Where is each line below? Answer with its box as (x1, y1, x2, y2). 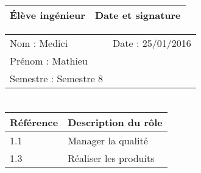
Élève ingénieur (10, 8, 85, 22)
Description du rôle (68, 115, 163, 130)
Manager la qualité (68, 133, 148, 148)
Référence (10, 115, 58, 130)
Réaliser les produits (68, 151, 155, 166)
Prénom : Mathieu (10, 54, 88, 68)
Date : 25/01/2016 (113, 36, 191, 50)
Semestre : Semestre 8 (10, 71, 104, 85)
